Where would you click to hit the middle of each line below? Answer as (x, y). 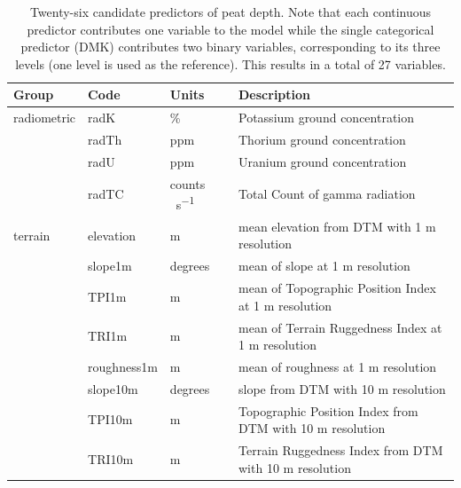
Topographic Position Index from (328, 410)
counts (188, 183)
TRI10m (111, 458)
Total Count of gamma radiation (327, 194)
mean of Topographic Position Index (337, 288)
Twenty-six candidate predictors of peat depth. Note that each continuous (230, 12)
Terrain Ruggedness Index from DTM (341, 450)
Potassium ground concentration (327, 118)
